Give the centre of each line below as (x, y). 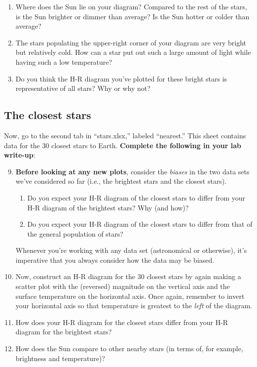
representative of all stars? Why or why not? (83, 88)
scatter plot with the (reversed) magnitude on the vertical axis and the (123, 286)
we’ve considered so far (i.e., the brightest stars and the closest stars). (121, 181)
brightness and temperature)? (60, 358)
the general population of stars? (75, 233)
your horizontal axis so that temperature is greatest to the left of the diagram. (134, 306)
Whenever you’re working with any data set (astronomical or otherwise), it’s (131, 250)
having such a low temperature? (64, 61)
